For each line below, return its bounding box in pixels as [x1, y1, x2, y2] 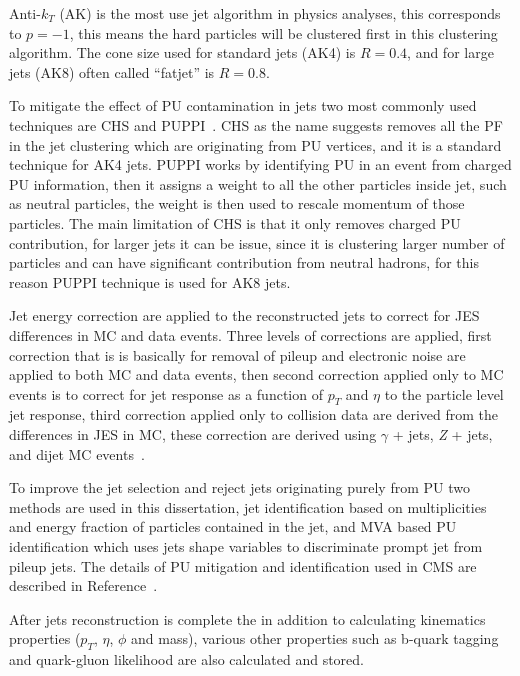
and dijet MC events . [9, 443, 145, 464]
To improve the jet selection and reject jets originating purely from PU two [9, 477, 470, 498]
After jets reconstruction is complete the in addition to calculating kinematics [9, 608, 486, 629]
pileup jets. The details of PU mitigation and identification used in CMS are [9, 555, 477, 576]
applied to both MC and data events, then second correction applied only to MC [9, 364, 504, 385]
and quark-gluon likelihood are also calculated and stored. [9, 649, 364, 670]
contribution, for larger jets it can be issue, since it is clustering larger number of [9, 232, 505, 253]
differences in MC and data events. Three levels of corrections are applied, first [9, 324, 492, 345]
